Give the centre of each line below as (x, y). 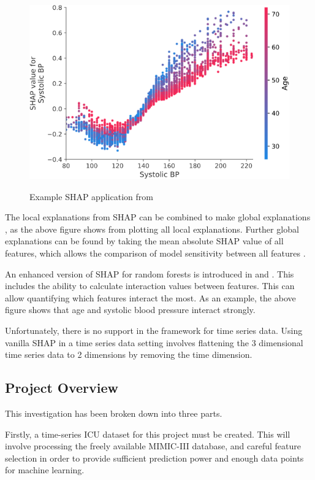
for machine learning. (45, 470)
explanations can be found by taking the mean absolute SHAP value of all (144, 241)
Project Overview (62, 388)
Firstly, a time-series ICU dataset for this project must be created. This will (148, 434)
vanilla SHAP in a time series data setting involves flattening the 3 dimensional (154, 342)
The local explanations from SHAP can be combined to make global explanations (158, 217)
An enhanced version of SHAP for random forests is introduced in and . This (150, 273)
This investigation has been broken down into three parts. (114, 413)
